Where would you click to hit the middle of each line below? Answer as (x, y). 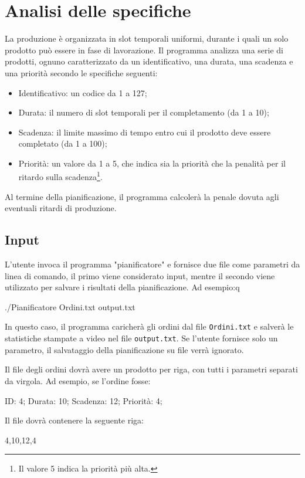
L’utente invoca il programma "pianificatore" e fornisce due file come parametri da (152, 264)
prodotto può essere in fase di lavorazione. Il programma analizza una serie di (144, 50)
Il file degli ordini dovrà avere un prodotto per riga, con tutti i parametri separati (151, 369)
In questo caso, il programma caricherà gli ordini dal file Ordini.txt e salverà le (149, 326)
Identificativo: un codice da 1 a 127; (83, 92)
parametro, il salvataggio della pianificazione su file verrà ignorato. (124, 349)
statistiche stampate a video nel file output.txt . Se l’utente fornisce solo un (141, 338)
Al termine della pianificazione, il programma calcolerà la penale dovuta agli (142, 196)
